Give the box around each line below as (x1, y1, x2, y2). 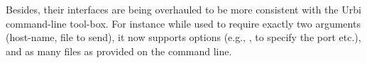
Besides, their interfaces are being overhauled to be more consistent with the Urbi (6, 2, 361, 16)
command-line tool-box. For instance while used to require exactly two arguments (6, 16, 361, 30)
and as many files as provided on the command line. (6, 43, 232, 58)
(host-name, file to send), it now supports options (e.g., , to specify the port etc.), (6, 30, 361, 45)
